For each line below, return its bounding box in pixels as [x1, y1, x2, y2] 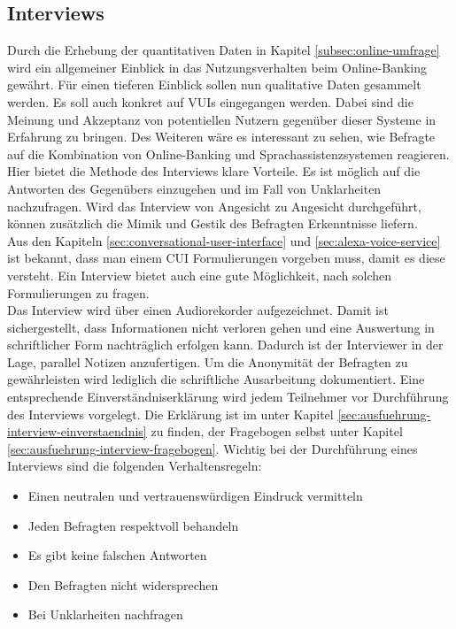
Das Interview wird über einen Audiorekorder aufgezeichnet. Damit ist [7, 301, 389, 319]
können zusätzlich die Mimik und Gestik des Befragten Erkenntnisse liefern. [7, 214, 418, 233]
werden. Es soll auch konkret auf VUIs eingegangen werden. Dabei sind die [7, 92, 413, 111]
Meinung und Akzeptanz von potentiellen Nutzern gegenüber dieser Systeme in [7, 110, 437, 128]
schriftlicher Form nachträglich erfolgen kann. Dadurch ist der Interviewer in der [7, 335, 444, 354]
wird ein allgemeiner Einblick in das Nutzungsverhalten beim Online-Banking [7, 58, 427, 76]
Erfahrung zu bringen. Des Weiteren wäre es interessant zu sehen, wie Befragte [7, 127, 436, 146]
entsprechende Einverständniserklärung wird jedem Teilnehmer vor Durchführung [7, 387, 449, 406]
